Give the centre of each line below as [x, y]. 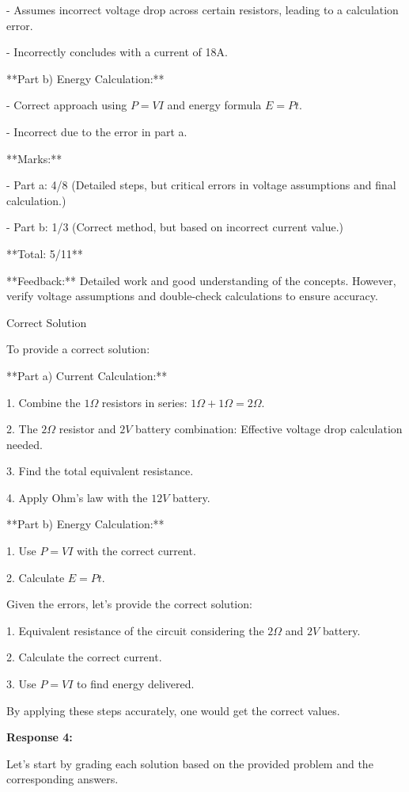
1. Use [21, 551]
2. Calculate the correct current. [84, 657]
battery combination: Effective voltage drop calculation [269, 429]
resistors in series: [144, 402]
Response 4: [40, 737]
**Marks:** [34, 158]
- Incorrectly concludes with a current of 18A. [117, 52]
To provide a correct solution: [78, 349]
